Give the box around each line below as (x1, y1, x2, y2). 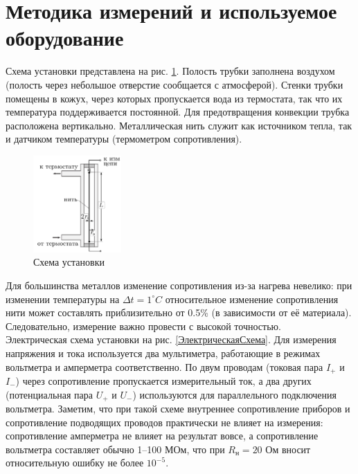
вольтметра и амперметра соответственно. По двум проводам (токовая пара (6, 359, 323, 374)
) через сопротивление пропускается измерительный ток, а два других (15, 374, 312, 388)
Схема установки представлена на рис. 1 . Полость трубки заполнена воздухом (6, 64, 335, 78)
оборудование (6, 24, 124, 52)
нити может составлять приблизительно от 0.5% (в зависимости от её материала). (6, 305, 352, 320)
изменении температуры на (6, 291, 120, 306)
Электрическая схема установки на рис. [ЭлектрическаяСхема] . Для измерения (6, 332, 337, 347)
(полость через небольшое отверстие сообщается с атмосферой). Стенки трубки (6, 77, 343, 91)
